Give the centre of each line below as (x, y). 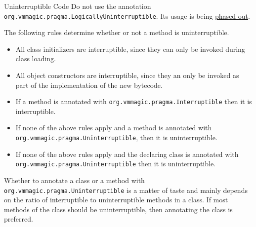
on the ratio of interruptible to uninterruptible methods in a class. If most (116, 200)
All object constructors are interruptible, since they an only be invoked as (127, 75)
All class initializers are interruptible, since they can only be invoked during (130, 49)
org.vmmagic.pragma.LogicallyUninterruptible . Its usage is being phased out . (127, 16)
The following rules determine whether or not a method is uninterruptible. (117, 32)
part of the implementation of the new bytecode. (89, 85)
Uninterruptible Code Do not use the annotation (78, 6)
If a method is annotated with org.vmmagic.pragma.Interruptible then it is (134, 101)
